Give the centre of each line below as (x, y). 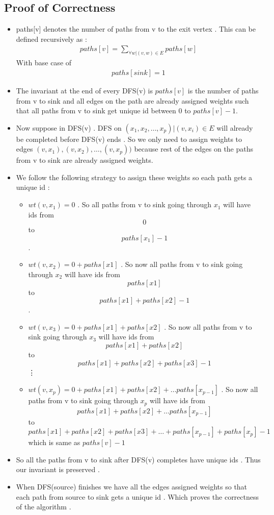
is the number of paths (223, 90)
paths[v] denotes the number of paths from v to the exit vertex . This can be (136, 29)
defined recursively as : (51, 39)
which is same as (54, 442)
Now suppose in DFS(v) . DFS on (69, 127)
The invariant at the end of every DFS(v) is (84, 90)
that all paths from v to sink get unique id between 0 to (103, 111)
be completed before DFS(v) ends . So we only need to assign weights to (129, 139)
